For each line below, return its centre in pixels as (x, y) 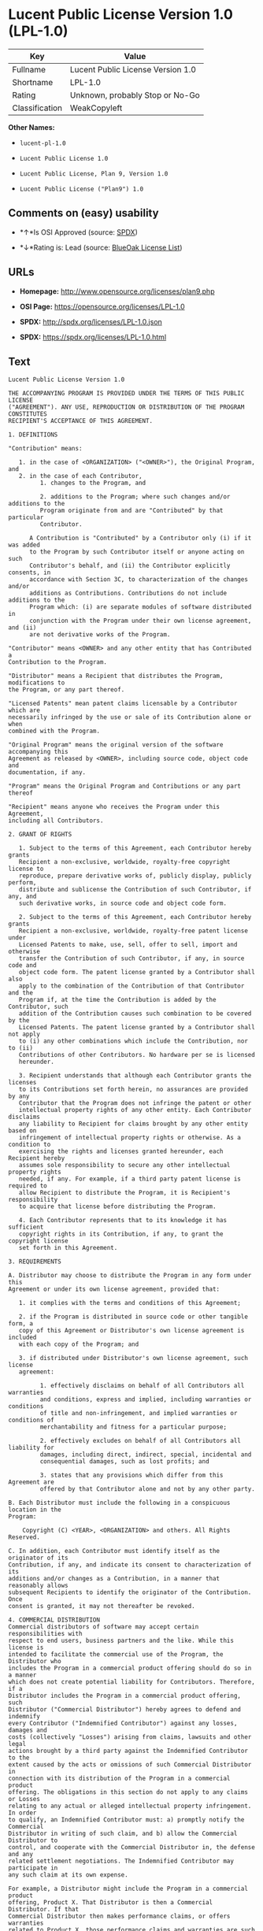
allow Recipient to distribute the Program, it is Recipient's (124, 1193)
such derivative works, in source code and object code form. (122, 903)
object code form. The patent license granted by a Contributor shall (137, 973)
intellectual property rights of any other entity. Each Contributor (135, 1110)
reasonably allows (38, 1586)
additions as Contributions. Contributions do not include (128, 593)
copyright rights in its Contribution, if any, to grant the (121, 1234)
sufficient (26, 1227)
